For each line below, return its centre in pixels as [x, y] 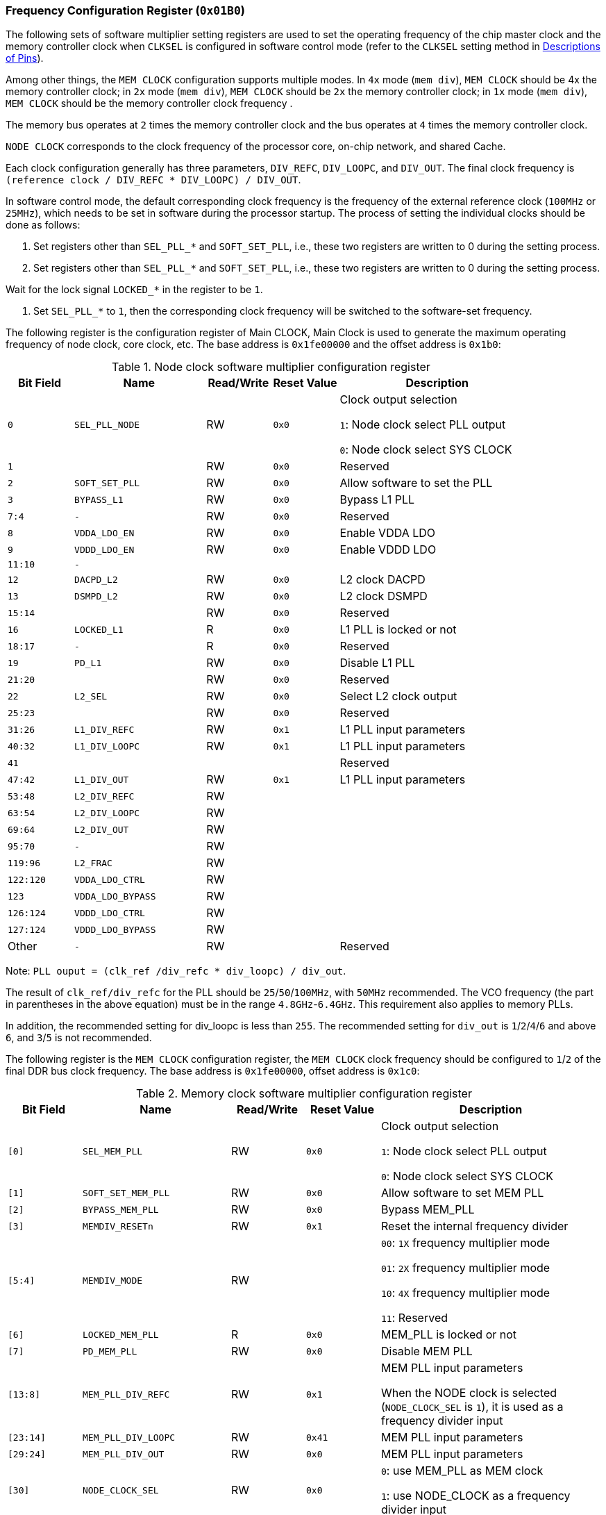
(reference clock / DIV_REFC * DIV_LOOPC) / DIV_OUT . [153, 180]
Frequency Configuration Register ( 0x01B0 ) [125, 10]
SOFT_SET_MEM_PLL [126, 1193]
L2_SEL [91, 696]
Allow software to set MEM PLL [463, 1193]
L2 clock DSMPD [384, 596]
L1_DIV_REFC [104, 729]
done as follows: [43, 225]
